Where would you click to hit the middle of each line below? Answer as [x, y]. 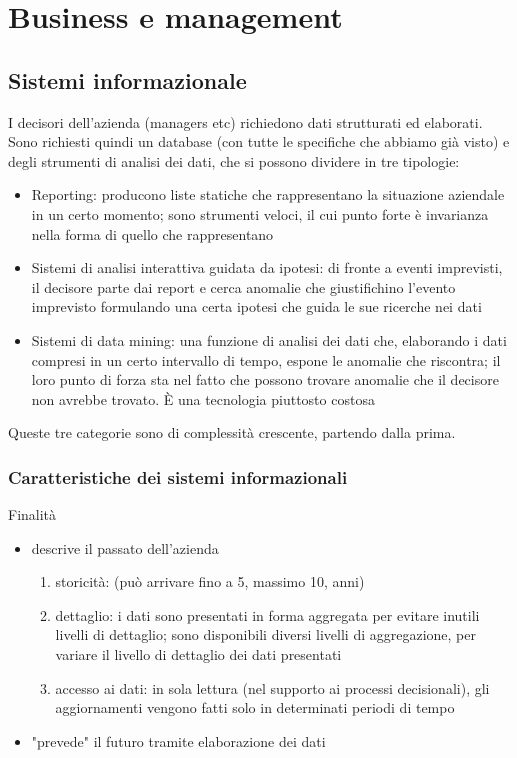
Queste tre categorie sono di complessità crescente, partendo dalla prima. [232, 432]
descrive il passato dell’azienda [125, 547]
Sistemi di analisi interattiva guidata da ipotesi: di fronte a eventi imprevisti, [267, 267]
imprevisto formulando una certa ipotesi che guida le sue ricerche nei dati [256, 306]
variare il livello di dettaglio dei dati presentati [198, 654]
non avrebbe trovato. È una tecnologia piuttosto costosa [203, 398]
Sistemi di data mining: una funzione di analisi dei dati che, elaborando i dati [269, 339]
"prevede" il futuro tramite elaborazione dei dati [178, 740]
